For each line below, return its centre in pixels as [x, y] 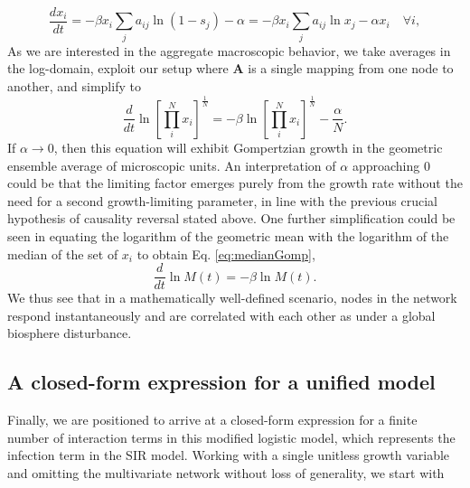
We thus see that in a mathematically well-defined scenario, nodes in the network [232, 298]
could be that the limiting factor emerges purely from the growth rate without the [235, 183]
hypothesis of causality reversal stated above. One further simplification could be [231, 218]
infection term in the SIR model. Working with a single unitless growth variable [229, 455]
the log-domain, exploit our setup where [118, 68]
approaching [386, 165]
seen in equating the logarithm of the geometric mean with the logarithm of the [228, 235]
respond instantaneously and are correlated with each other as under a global [221, 315]
